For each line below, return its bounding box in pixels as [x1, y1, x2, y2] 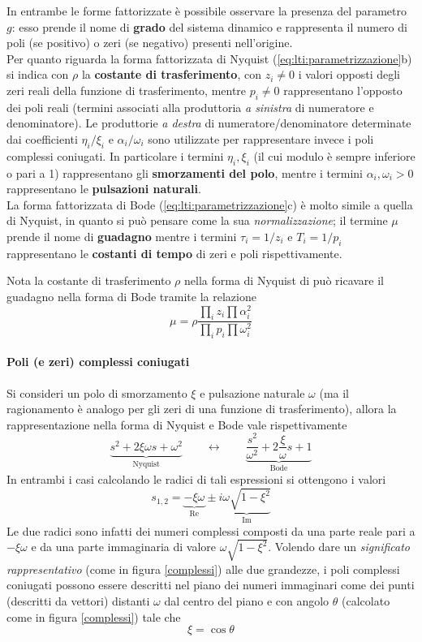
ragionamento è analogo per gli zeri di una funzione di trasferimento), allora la [6, 400, 397, 417]
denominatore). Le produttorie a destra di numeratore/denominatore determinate [6, 114, 411, 131]
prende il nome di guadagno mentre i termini [6, 227, 237, 244]
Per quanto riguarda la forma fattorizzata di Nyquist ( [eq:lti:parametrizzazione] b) [6, 50, 412, 67]
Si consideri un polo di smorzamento [6, 384, 187, 401]
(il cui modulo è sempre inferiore [253, 147, 416, 164]
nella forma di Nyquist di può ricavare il [184, 272, 385, 289]
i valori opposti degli [298, 66, 401, 83]
